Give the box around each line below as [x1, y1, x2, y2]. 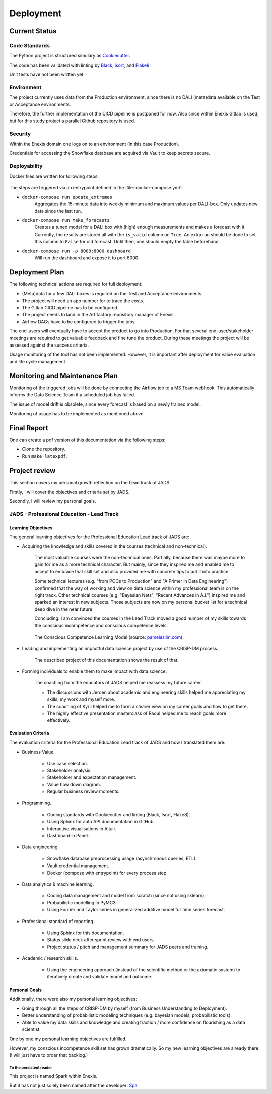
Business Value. [22, 749, 55, 755]
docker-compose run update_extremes [22, 194, 113, 200]
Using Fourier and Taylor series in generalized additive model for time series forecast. [47, 907, 225, 913]
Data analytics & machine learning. [22, 881, 94, 887]
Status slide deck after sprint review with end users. [47, 937, 155, 943]
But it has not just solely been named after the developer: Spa [9, 1082, 138, 1088]
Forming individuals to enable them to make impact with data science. [22, 668, 167, 674]
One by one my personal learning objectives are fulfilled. [9, 1035, 127, 1042]
